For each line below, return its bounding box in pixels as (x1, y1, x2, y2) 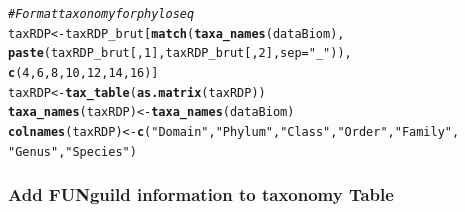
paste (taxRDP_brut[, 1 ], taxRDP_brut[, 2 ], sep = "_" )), (8, 46, 352, 61)
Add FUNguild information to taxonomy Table (8, 182, 394, 207)
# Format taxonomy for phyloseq (8, 7, 195, 21)
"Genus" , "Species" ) (8, 144, 137, 159)
